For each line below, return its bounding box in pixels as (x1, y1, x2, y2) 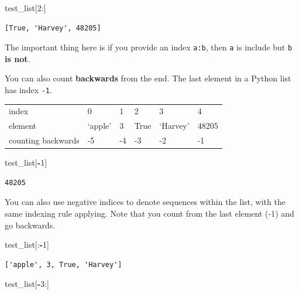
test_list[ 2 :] (5, 2, 46, 13)
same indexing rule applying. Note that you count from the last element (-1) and (5, 207, 294, 219)
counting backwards (9, 134, 80, 146)
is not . (5, 52, 30, 64)
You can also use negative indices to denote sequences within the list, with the (5, 196, 286, 208)
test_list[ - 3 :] (5, 278, 49, 290)
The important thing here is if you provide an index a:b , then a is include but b (5, 41, 293, 53)
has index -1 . (5, 84, 52, 96)
